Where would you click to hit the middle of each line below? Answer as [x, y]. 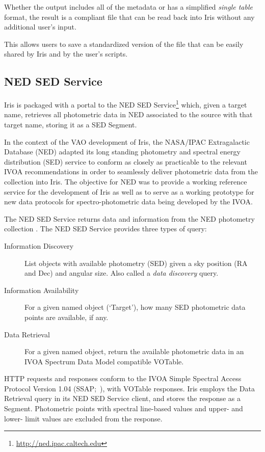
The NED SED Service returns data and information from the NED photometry [129, 218]
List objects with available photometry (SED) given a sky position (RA [136, 263]
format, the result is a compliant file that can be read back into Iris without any [129, 17]
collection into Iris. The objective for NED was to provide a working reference [126, 181]
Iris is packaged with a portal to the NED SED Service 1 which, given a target [126, 104]
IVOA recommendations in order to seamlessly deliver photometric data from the [131, 171]
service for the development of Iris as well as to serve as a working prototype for [129, 191]
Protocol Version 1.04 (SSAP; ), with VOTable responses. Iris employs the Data [129, 388]
